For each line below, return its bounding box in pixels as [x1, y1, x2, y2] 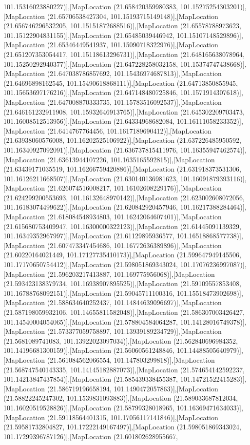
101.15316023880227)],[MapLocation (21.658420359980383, [3, 1, 178, 11]
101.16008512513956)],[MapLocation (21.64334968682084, [3, 116, 175, 126]
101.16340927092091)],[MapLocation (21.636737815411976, [3, 144, 178, 155]
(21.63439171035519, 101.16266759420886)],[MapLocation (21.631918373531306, [3, 164, 241, 174]
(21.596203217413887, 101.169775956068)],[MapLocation [47, 269, 215, 279]
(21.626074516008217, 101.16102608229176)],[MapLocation [47, 183, 222, 193]
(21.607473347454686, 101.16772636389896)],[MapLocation [47, 240, 222, 250]
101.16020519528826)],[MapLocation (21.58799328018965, [3, 402, 175, 412]
